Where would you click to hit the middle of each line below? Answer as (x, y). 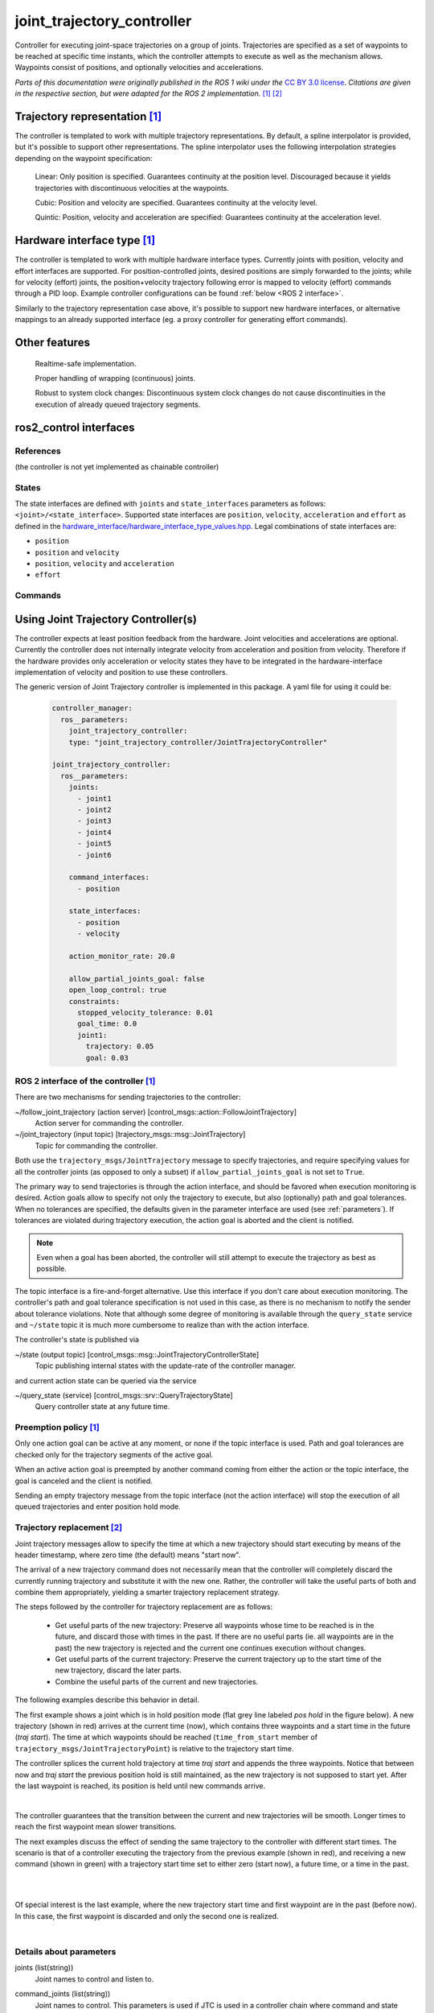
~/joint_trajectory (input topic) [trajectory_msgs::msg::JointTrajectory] (130, 1135)
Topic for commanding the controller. (96, 1145)
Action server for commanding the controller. (109, 1123)
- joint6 (94, 855)
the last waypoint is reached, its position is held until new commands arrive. (140, 1786)
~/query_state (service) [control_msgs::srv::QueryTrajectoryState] (124, 1395)
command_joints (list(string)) (63, 1994)
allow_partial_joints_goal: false (137, 979)
